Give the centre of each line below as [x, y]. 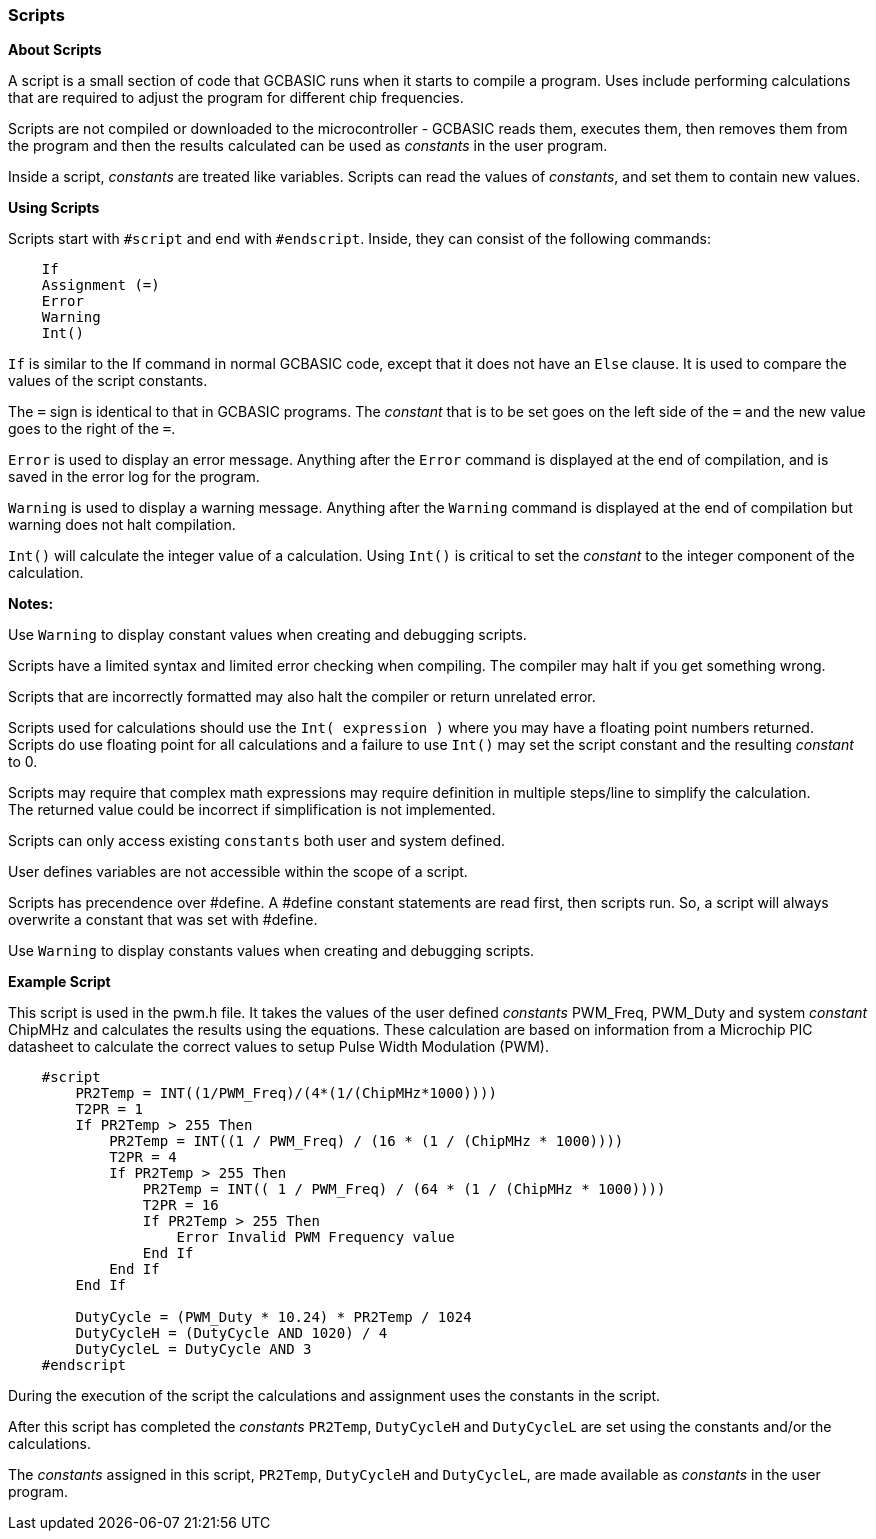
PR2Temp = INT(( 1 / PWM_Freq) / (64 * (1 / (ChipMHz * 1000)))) [404, 1189]
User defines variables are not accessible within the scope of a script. [238, 872]
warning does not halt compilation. [122, 525]
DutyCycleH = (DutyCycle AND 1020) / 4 [231, 1333]
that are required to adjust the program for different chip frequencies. [236, 98]
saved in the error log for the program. [134, 477]
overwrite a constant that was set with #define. [163, 920]
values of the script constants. [108, 381]
